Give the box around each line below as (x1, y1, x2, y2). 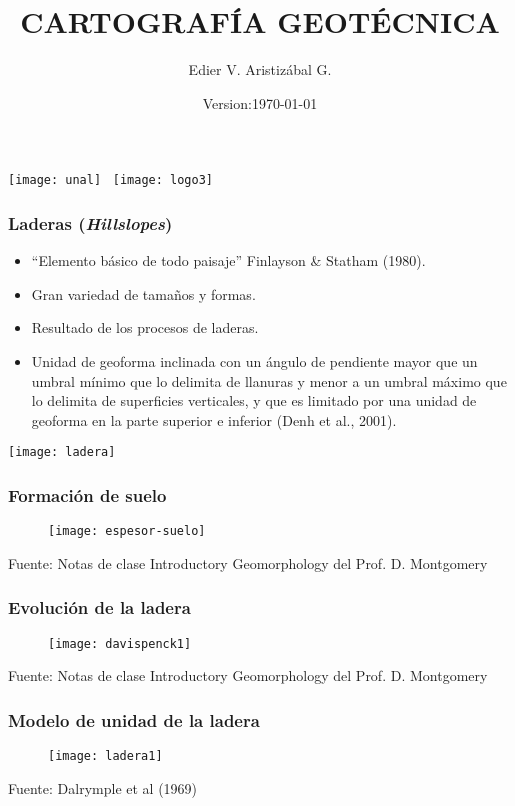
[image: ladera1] (48, 749, 163, 764)
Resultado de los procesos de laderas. (31, 317, 259, 338)
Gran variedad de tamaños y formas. (31, 283, 256, 304)
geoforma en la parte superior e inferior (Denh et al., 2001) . (31, 409, 397, 430)
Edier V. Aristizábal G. (188, 59, 332, 80)
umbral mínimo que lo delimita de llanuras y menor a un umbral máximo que (31, 370, 507, 391)
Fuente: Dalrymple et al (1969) (8, 777, 198, 798)
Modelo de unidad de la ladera (8, 707, 260, 732)
